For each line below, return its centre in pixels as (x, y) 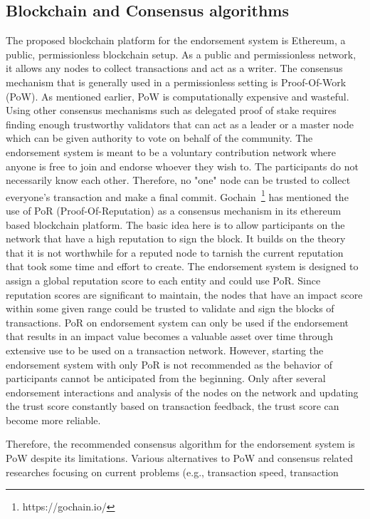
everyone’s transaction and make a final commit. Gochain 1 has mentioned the (177, 195)
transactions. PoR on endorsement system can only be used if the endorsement (178, 322)
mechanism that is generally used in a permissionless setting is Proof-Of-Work (176, 82)
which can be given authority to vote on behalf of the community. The (159, 138)
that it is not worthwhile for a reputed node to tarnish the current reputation (175, 252)
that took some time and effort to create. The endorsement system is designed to (182, 266)
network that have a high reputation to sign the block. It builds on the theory (176, 238)
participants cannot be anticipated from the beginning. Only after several (166, 378)
